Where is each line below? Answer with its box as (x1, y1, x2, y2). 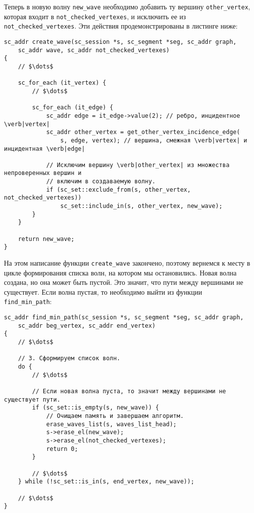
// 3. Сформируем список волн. (18, 355, 121, 362)
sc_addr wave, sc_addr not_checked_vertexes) (18, 46, 170, 54)
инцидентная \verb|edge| (4, 145, 85, 152)
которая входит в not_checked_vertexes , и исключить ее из (4, 11, 186, 21)
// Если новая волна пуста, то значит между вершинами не (32, 388, 226, 395)
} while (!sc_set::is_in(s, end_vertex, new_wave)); (18, 478, 194, 485)
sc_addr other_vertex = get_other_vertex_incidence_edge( (46, 129, 240, 136)
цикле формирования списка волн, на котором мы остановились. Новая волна (4, 267, 237, 277)
